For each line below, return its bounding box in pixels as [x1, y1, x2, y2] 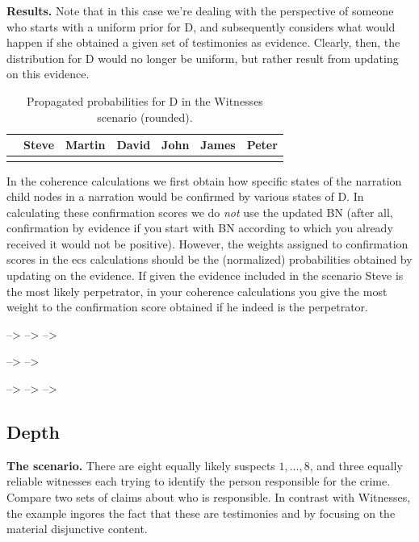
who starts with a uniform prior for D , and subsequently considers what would [6, 18, 396, 35]
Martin [65, 136, 106, 153]
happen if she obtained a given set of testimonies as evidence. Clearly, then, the [6, 34, 400, 51]
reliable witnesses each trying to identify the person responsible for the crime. [6, 473, 391, 490]
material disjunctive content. [6, 520, 148, 537]
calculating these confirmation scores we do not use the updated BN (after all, [6, 203, 393, 220]
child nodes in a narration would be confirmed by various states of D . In [6, 188, 364, 205]
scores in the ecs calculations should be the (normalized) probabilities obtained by [6, 251, 413, 268]
